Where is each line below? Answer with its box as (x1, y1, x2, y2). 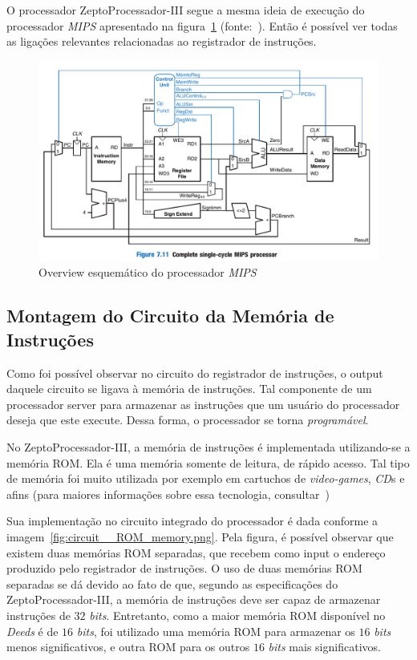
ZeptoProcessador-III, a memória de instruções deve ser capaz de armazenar (6, 591, 381, 608)
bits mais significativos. (268, 638, 381, 655)
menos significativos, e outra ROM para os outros (6, 638, 250, 655)
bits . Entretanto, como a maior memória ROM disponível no (89, 606, 386, 623)
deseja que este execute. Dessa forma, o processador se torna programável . (6, 411, 369, 428)
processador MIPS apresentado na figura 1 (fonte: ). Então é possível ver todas (6, 17, 398, 34)
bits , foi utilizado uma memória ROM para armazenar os (76, 622, 355, 639)
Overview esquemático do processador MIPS (38, 264, 257, 281)
